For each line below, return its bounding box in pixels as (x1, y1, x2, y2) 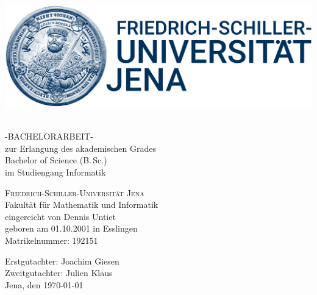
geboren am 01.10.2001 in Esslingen (5, 222, 138, 235)
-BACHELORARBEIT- (5, 130, 93, 143)
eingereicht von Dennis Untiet (5, 210, 116, 222)
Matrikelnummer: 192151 (5, 233, 98, 246)
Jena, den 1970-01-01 (5, 278, 84, 291)
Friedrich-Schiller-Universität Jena (5, 186, 144, 199)
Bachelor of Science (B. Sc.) (5, 154, 107, 166)
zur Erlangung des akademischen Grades (5, 141, 156, 154)
